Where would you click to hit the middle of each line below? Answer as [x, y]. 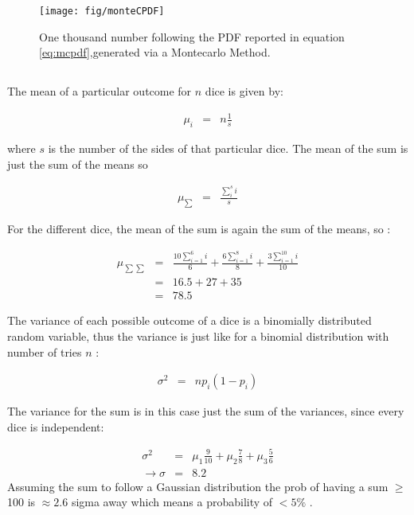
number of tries [45, 351]
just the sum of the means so [78, 164]
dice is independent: [56, 426]
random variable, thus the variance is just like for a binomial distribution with [198, 336]
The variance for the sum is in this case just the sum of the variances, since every [206, 411]
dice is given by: [244, 91]
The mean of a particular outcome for [100, 91]
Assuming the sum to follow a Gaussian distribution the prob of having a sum [198, 486]
